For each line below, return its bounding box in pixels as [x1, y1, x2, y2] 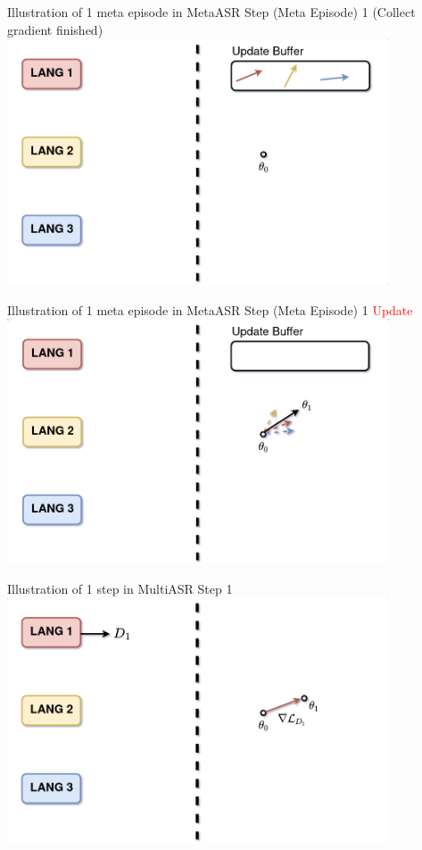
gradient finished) [7, 20, 103, 38]
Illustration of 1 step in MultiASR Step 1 [7, 579, 233, 597]
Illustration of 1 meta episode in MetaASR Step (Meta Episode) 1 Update [7, 300, 413, 319]
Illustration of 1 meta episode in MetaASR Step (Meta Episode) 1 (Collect [7, 3, 416, 21]
